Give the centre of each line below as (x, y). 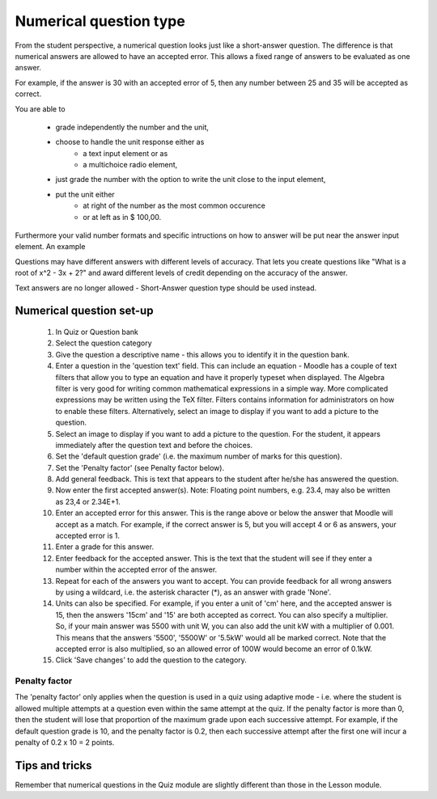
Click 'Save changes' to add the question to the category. (151, 660)
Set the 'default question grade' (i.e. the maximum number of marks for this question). (199, 456)
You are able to (40, 108)
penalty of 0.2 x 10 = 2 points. (65, 742)
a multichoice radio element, (130, 165)
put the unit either (85, 194)
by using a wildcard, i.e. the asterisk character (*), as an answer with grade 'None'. (193, 592)
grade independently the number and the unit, (132, 127)
